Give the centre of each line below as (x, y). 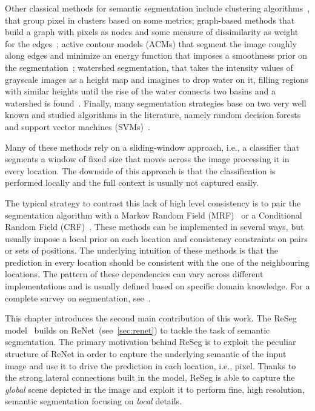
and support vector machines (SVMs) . (78, 126)
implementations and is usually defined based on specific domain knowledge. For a (157, 286)
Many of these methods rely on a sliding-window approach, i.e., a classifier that (152, 147)
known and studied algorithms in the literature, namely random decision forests (153, 115)
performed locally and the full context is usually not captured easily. (132, 182)
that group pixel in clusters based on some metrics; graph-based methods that (150, 20)
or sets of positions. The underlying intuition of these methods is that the (141, 250)
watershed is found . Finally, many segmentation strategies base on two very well (156, 103)
